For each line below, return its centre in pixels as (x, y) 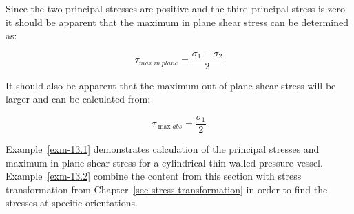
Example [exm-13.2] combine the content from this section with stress (154, 176)
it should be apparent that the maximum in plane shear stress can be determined (177, 22)
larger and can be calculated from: (78, 99)
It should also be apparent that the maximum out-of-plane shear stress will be (171, 85)
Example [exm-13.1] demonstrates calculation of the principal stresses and (163, 149)
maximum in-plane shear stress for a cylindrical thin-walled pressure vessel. (164, 162)
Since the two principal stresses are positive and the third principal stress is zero (175, 8)
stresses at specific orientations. (72, 203)
